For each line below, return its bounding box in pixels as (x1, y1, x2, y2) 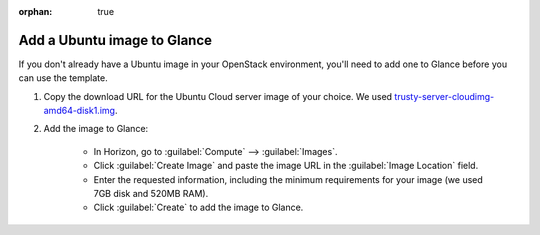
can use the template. (18, 72, 109, 84)
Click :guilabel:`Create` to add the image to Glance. (93, 201, 304, 214)
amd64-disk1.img (43, 105, 115, 117)
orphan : (18, 6, 53, 17)
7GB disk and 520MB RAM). (93, 188, 209, 200)
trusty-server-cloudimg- (394, 90, 495, 102)
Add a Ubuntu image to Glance (18, 31, 213, 49)
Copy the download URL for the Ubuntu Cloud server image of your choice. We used (43, 90, 393, 102)
